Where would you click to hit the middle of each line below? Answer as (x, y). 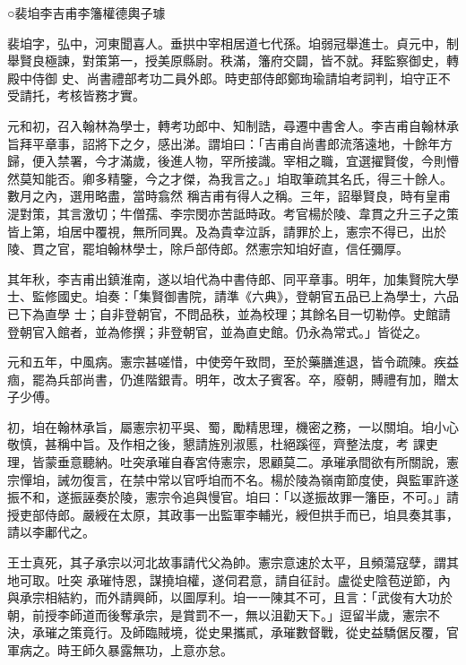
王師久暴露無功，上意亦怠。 (151, 650)
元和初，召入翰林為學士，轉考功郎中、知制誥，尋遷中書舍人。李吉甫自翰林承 (233, 125)
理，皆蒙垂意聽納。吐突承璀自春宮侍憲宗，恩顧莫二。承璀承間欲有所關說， (227, 462)
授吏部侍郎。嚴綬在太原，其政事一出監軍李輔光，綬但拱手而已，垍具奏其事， (233, 514)
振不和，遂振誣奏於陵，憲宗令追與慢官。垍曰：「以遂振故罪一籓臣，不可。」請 (233, 497)
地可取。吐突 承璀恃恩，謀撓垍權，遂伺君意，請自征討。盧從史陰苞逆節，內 (229, 579)
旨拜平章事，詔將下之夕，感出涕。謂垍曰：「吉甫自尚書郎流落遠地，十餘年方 (230, 143)
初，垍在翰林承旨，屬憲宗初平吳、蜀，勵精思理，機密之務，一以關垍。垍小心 (233, 426)
